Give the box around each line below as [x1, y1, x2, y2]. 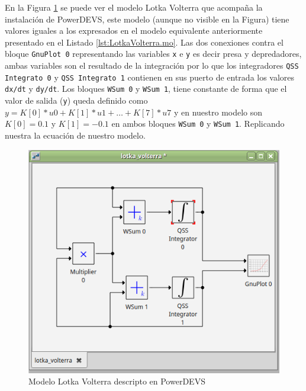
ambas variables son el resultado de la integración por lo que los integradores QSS [5, 59, 299, 72]
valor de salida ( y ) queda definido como [5, 94, 148, 106]
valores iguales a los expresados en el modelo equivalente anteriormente [5, 24, 263, 37]
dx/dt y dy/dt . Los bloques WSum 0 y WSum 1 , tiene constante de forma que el [5, 82, 287, 95]
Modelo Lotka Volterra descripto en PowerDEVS [28, 375, 205, 387]
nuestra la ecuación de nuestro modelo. [5, 129, 146, 141]
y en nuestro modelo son [173, 105, 263, 118]
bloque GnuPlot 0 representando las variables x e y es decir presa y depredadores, [5, 47, 302, 60]
